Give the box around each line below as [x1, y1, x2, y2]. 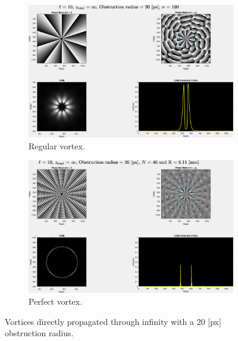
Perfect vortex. [29, 295, 83, 307]
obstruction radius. [5, 327, 74, 339]
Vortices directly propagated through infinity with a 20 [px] [5, 315, 221, 327]
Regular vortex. [29, 139, 85, 152]
